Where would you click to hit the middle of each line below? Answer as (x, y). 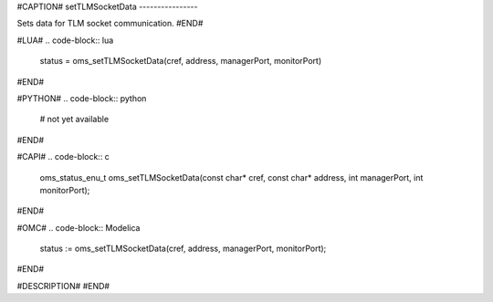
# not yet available (74, 120)
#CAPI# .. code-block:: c (63, 157)
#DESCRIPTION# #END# (63, 286)
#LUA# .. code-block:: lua (65, 40)
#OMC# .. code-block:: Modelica (79, 227)
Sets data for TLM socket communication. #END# (110, 24)
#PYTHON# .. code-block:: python (82, 98)
